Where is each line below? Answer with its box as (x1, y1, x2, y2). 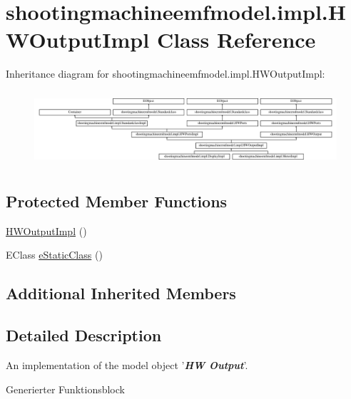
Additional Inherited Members (6, 282, 236, 304)
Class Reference (156, 25, 316, 54)
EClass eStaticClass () (6, 247, 103, 262)
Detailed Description (6, 324, 162, 346)
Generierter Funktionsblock (6, 381, 125, 396)
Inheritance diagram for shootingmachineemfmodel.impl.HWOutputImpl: (6, 66, 325, 81)
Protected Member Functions (6, 190, 228, 212)
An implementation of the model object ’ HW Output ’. (6, 358, 248, 373)
